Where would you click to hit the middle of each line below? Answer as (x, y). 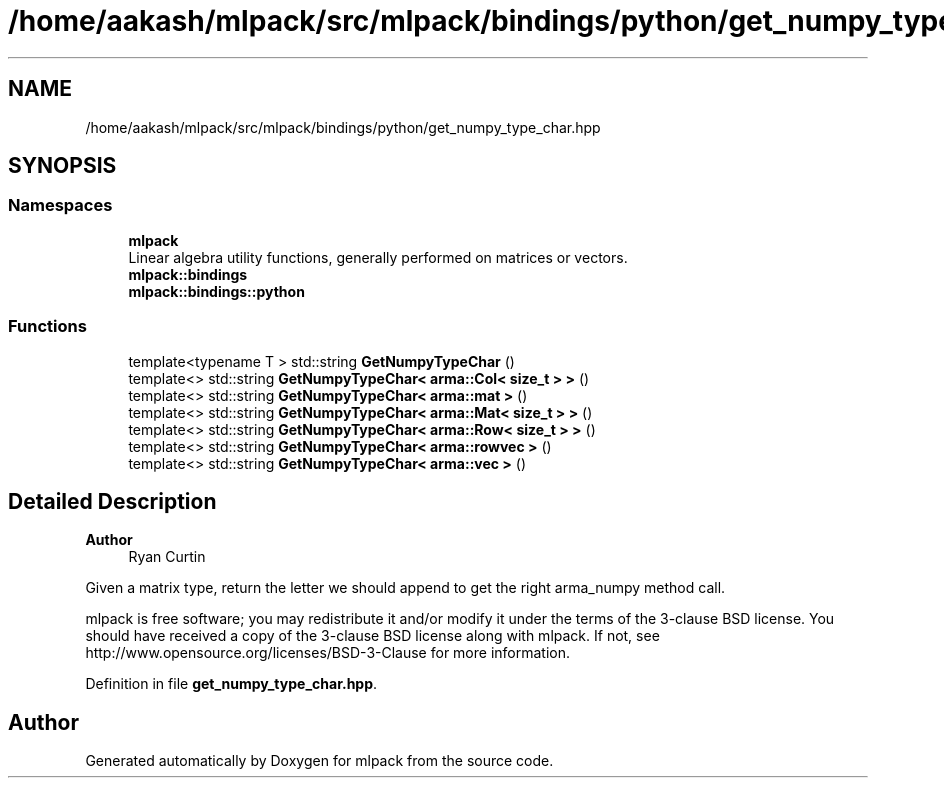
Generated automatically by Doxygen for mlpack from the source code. (319, 761)
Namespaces (60, 205)
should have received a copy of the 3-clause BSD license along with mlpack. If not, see (372, 636)
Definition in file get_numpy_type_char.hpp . (231, 684)
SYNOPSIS (62, 166)
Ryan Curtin (167, 557)
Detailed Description (112, 501)
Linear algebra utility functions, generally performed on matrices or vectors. (378, 257)
